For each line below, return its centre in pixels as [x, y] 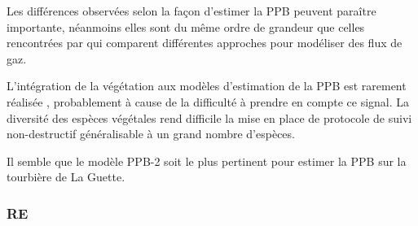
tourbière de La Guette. [66, 177]
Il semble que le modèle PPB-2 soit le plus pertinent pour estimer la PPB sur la [207, 161]
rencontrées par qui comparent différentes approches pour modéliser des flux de [205, 43]
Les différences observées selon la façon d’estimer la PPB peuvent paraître [191, 11]
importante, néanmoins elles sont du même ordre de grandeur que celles [186, 26]
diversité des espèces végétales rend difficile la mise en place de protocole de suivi [209, 117]
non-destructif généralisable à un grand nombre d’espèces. [151, 134]
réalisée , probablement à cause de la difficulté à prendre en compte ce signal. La [208, 101]
